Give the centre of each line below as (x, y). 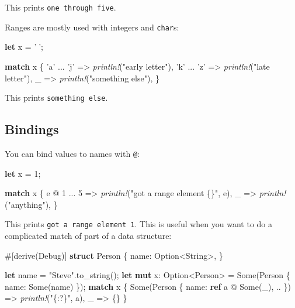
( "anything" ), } (31, 204)
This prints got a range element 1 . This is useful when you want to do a (138, 224)
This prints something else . (56, 97)
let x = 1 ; (23, 173)
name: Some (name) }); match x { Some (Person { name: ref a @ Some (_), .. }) (148, 286)
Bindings (32, 129)
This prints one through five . (60, 7)
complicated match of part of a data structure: (88, 236)
